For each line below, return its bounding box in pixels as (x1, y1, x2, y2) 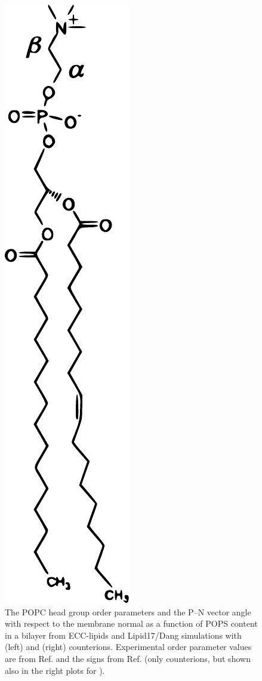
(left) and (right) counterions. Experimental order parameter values (5, 640, 252, 653)
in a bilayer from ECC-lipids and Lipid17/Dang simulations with (5, 629, 242, 641)
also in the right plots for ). (5, 664, 105, 676)
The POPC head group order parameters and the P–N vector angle (5, 605, 251, 618)
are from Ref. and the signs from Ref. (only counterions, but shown (5, 652, 251, 664)
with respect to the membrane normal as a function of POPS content (5, 617, 258, 630)
